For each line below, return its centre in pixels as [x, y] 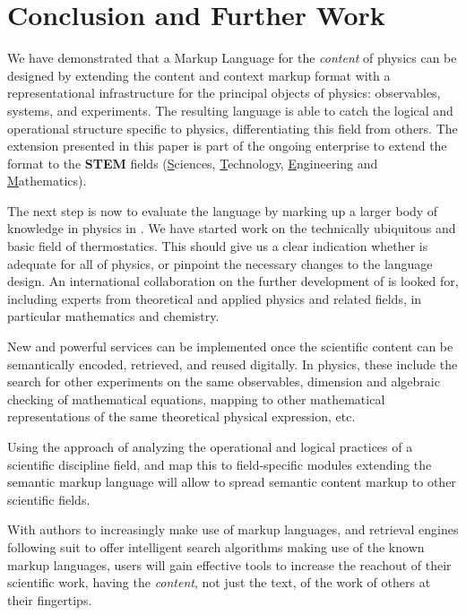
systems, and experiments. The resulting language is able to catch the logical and [230, 110]
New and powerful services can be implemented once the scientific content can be [230, 346]
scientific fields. [49, 499]
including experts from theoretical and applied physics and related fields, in [215, 298]
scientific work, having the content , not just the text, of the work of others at [219, 582]
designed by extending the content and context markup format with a [199, 75]
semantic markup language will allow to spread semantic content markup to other [232, 482]
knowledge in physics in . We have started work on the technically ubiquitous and [232, 228]
